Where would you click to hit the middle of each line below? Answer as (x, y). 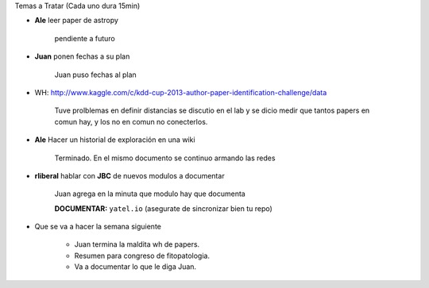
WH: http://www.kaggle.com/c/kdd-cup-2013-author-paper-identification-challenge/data (181, 92)
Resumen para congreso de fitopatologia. (142, 255)
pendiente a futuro (85, 38)
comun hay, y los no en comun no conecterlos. (131, 121)
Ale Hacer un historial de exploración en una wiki (115, 140)
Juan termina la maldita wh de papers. (137, 244)
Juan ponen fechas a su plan (82, 56)
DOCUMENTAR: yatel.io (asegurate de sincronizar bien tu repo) (164, 208)
